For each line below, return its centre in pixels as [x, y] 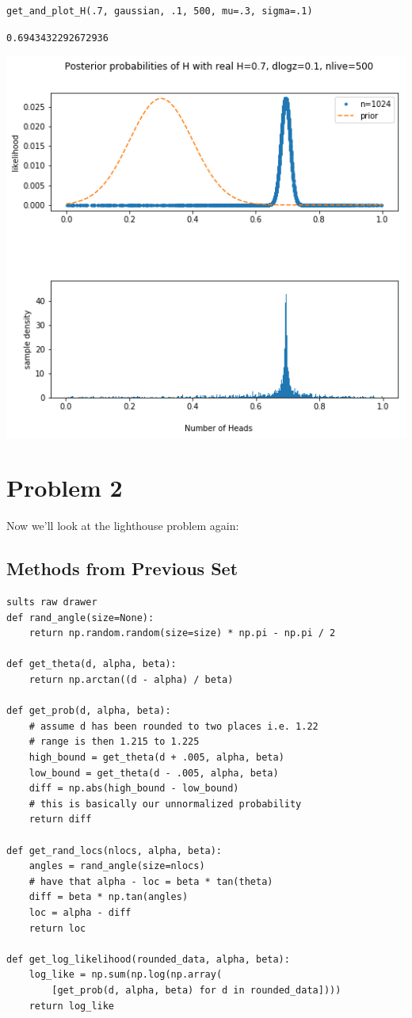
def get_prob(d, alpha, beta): [89, 711]
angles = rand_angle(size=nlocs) [117, 866]
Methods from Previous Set [122, 568]
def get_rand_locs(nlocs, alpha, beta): [114, 850]
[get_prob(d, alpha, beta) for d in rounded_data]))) [196, 990]
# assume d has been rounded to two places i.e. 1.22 [174, 726]
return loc [57, 928]
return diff [60, 820]
